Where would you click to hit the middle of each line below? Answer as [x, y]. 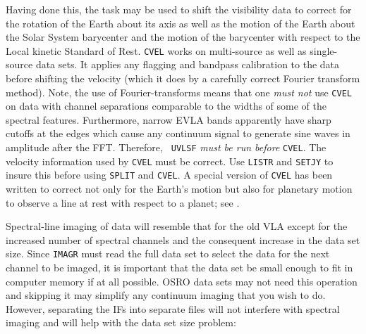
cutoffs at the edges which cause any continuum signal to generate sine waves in [178, 133]
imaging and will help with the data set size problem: [121, 322]
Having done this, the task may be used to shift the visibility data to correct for [179, 9]
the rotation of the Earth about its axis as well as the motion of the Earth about [181, 23]
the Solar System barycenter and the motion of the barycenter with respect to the [183, 37]
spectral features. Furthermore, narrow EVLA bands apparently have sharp [169, 119]
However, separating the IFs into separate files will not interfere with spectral [173, 308]
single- [324, 50]
